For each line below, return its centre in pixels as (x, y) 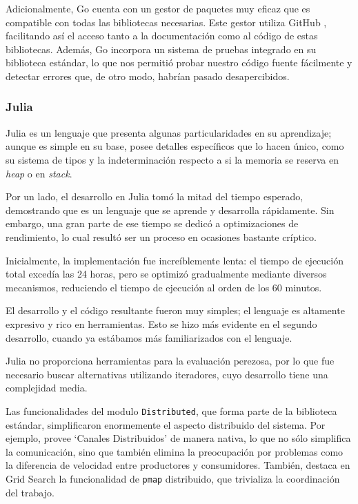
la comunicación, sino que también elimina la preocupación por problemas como (175, 451)
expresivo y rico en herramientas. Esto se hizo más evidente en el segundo (161, 323)
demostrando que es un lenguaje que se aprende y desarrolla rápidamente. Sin (170, 210)
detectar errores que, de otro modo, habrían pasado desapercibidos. (148, 76)
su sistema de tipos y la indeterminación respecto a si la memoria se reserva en (172, 159)
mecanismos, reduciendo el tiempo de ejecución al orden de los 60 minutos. (164, 287)
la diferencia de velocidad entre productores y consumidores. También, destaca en (178, 465)
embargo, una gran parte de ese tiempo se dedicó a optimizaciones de (152, 223)
